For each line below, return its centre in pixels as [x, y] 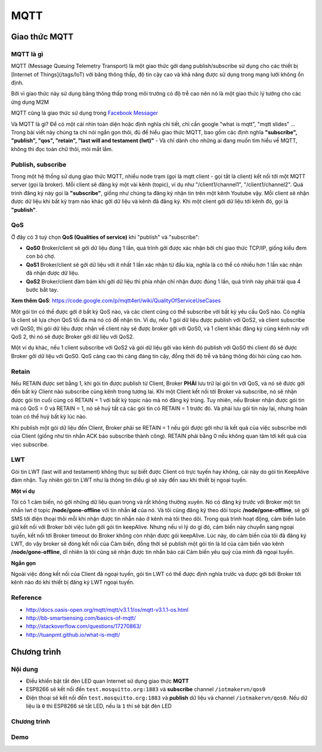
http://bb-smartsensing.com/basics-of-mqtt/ [81, 618]
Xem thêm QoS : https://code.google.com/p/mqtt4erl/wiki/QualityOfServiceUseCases [116, 301]
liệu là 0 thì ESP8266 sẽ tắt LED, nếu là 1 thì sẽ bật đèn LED [99, 706]
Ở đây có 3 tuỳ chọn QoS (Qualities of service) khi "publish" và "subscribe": [105, 237]
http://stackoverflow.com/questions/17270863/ [83, 626]
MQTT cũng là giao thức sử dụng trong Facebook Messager [84, 113]
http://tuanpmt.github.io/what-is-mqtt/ [73, 634]
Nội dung [24, 669]
